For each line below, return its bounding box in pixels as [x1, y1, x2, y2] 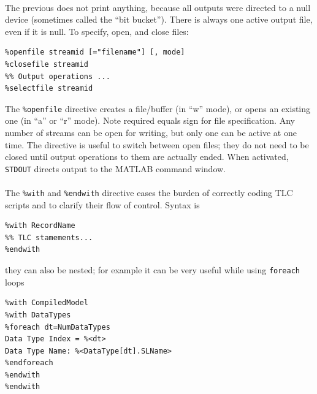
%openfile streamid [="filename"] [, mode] [5, 48, 185, 57]
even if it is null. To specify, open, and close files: [5, 25, 189, 37]
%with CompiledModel [5, 298, 89, 308]
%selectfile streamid [5, 84, 93, 93]
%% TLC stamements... [5, 233, 93, 242]
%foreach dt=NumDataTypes [5, 322, 110, 331]
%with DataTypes [5, 310, 71, 319]
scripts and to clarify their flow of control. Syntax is [5, 198, 200, 211]
